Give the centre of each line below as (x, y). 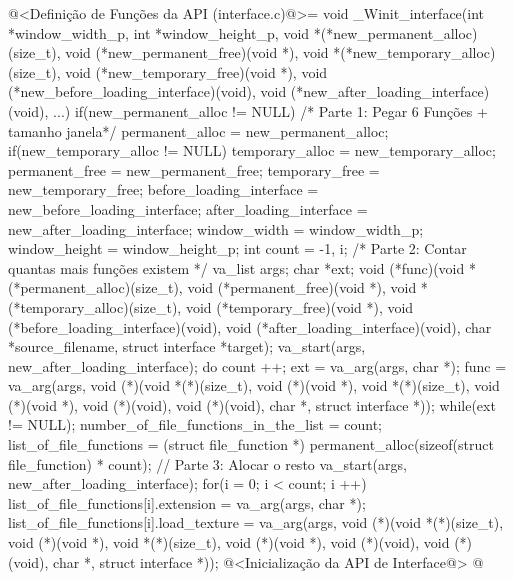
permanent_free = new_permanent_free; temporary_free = (194, 169)
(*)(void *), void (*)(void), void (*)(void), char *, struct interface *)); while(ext (252, 404)
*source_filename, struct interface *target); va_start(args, (187, 346)
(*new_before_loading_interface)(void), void (147, 91)
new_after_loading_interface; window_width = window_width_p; (216, 228)
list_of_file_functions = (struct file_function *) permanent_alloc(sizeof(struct (251, 444)
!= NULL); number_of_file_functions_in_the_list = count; (195, 424)
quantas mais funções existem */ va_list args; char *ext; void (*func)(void (236, 267)
